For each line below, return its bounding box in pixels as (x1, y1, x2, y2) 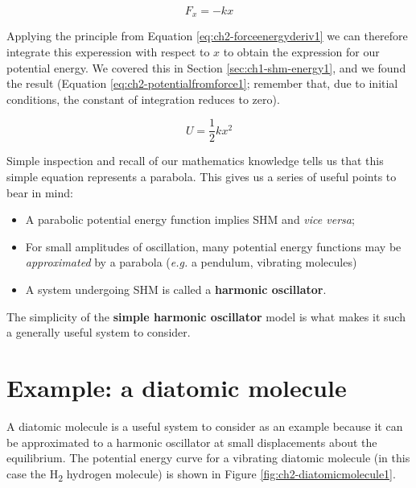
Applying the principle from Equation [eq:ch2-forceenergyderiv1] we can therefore (6, 27, 408, 44)
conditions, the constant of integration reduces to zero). (6, 90, 280, 107)
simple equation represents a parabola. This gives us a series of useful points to (6, 168, 397, 185)
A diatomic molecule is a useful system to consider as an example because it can (6, 417, 403, 434)
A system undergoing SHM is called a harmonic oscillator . (25, 281, 327, 298)
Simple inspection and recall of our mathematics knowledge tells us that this (6, 152, 384, 169)
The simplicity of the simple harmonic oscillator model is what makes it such (6, 308, 406, 325)
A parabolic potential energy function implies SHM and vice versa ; (25, 211, 355, 228)
